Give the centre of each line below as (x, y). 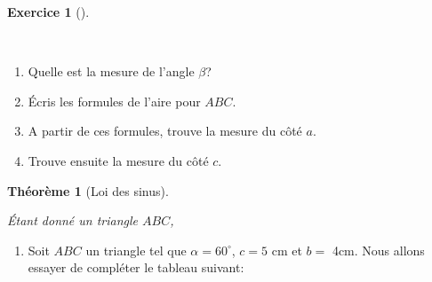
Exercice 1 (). (48, 12)
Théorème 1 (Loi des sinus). (88, 190)
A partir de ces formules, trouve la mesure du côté (165, 131)
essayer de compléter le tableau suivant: (136, 267)
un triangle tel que (136, 250)
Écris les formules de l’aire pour (114, 101)
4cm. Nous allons (378, 250)
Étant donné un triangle (73, 220)
